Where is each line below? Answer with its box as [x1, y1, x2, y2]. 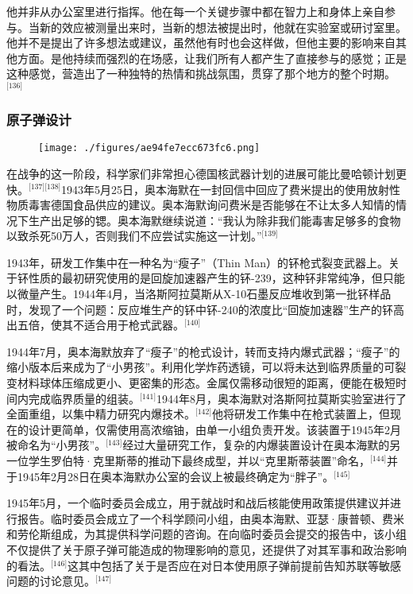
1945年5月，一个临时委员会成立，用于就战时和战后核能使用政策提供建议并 [6, 495, 390, 511]
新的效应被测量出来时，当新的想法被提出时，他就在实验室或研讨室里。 [39, 18, 407, 35]
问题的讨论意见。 [6, 573, 95, 589]
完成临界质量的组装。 [28, 390, 140, 406]
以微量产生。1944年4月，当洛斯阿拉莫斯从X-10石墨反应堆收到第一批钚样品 [6, 285, 392, 302]
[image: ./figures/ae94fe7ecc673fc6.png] [38, 142, 261, 154]
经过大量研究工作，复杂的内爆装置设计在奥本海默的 [122, 437, 390, 453]
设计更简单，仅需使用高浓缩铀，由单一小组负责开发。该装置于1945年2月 [28, 421, 401, 437]
